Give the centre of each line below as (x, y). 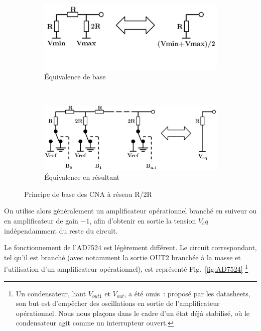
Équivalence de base (75, 77)
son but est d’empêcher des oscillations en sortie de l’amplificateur (118, 303)
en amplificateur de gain (41, 220)
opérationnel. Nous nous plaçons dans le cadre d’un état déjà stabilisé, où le (133, 313)
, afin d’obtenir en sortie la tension (143, 220)
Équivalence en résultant (82, 177)
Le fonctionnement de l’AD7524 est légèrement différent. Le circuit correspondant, (130, 247)
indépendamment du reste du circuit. (61, 230)
